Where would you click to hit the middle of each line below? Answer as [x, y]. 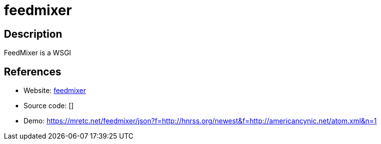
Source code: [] [49, 106]
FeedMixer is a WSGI [38, 53]
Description [33, 34]
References [33, 72]
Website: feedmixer [55, 91]
